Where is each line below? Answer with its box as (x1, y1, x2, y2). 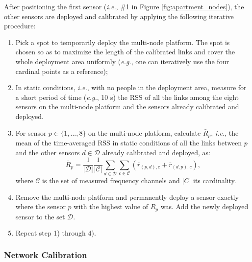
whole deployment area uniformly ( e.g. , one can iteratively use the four (15, 56, 229, 66)
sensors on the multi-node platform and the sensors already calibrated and (15, 101, 239, 112)
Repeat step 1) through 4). (15, 228, 96, 238)
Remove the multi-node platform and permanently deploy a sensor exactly (15, 191, 239, 202)
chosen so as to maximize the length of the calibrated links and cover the (15, 47, 235, 57)
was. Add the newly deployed (160, 201, 249, 212)
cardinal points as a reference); (15, 66, 108, 76)
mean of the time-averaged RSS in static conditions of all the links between (15, 137, 242, 147)
